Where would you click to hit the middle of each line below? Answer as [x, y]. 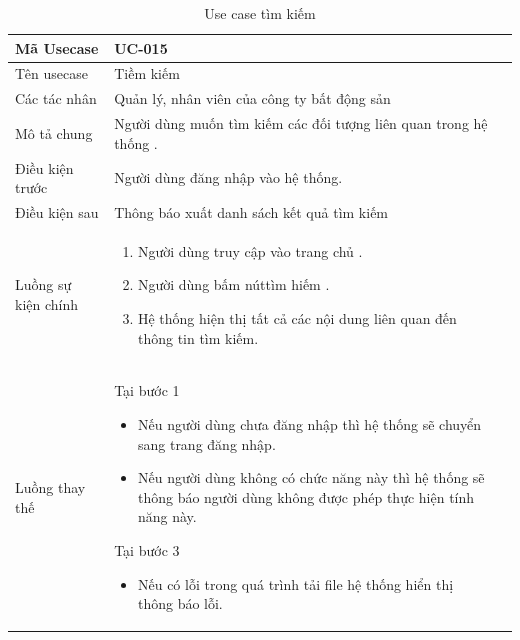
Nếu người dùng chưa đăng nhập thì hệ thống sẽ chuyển [309, 424]
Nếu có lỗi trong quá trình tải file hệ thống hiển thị [295, 583]
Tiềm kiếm [147, 73]
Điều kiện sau [57, 212]
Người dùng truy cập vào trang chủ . [250, 250]
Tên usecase [51, 73]
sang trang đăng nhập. [206, 443]
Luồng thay [50, 487]
